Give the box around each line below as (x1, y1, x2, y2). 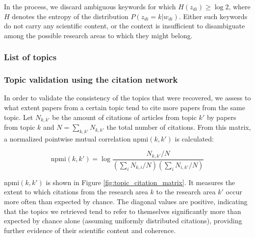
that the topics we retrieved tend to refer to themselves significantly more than (4, 206, 241, 216)
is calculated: (175, 133, 214, 143)
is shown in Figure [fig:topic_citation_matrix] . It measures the (46, 177, 235, 187)
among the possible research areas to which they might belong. (4, 30, 193, 40)
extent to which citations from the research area (4, 187, 148, 197)
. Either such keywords (178, 11, 248, 21)
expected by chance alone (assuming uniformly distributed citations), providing (4, 215, 242, 226)
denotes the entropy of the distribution (12, 11, 128, 21)
